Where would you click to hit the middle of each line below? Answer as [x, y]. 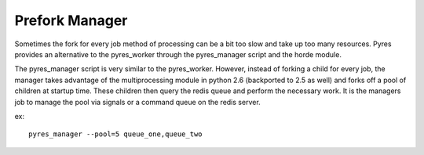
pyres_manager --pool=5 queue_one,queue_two [116, 134]
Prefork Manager [71, 20]
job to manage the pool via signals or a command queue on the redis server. [137, 102]
